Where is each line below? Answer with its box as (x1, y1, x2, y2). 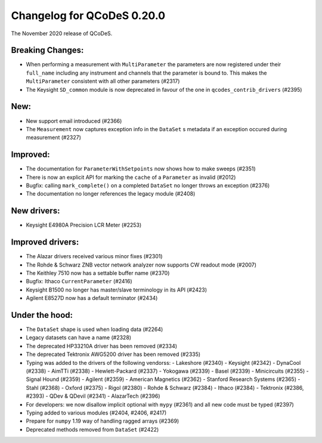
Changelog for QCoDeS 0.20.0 (11, 9, 166, 22)
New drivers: (11, 206, 60, 216)
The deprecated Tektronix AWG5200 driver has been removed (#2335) (26, 351, 201, 358)
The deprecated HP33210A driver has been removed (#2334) (26, 342, 178, 349)
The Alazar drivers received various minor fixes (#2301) (26, 253, 163, 260)
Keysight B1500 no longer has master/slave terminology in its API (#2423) (26, 286, 207, 293)
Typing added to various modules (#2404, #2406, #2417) (26, 409, 167, 416)
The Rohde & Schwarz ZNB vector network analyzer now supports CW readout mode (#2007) (26, 261, 256, 268)
